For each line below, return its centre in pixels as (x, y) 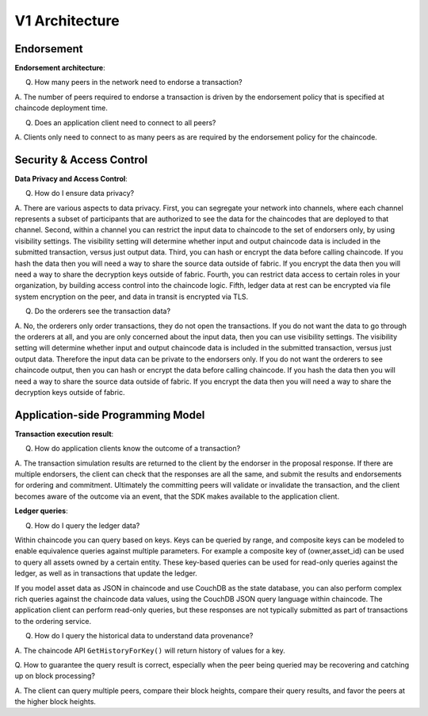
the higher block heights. (55, 702)
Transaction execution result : (64, 434)
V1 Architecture (67, 21)
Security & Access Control (81, 160)
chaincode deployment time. (61, 108)
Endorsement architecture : (60, 68)
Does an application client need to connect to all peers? (125, 122)
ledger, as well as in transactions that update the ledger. (106, 573)
